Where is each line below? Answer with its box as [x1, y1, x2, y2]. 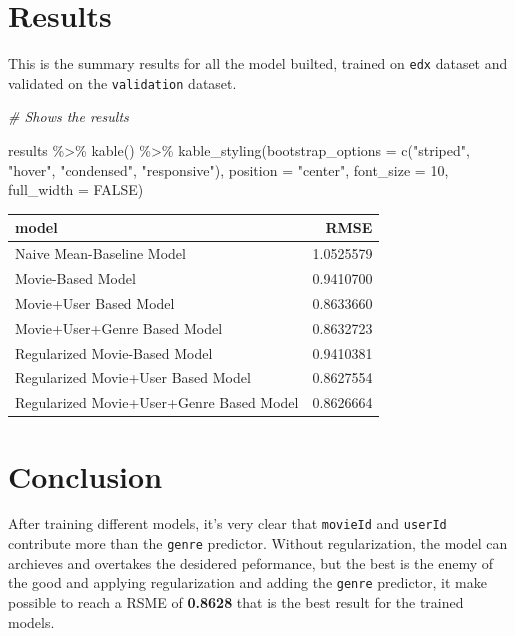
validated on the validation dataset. [8, 72, 237, 93]
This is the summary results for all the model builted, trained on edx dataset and [8, 53, 508, 74]
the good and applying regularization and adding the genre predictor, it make [8, 572, 487, 593]
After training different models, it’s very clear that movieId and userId [8, 513, 447, 534]
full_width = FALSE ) [8, 179, 144, 200]
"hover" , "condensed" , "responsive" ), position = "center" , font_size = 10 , [8, 159, 449, 180]
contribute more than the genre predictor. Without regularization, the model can [8, 533, 508, 554]
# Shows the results [8, 106, 129, 127]
